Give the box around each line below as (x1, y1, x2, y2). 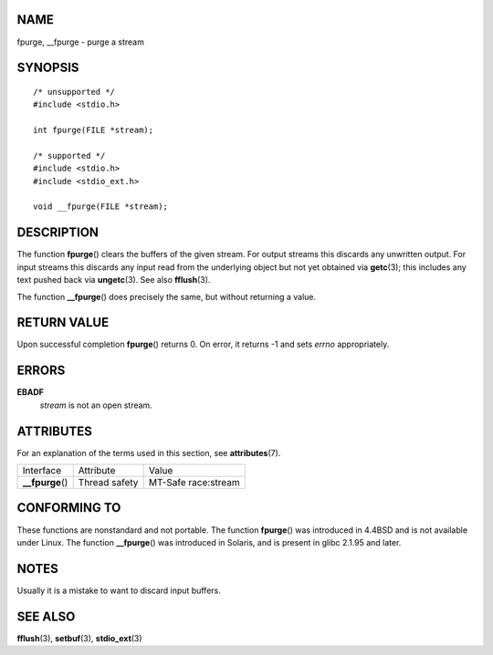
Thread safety (78, 476, 139, 489)
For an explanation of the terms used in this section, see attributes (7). (16, 447, 281, 458)
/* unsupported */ (33, 87, 116, 97)
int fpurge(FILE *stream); (33, 125, 154, 136)
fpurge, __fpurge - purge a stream (16, 36, 145, 47)
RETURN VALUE (16, 315, 110, 330)
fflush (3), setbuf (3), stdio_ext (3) (16, 632, 142, 643)
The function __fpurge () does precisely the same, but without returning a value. (16, 291, 317, 302)
